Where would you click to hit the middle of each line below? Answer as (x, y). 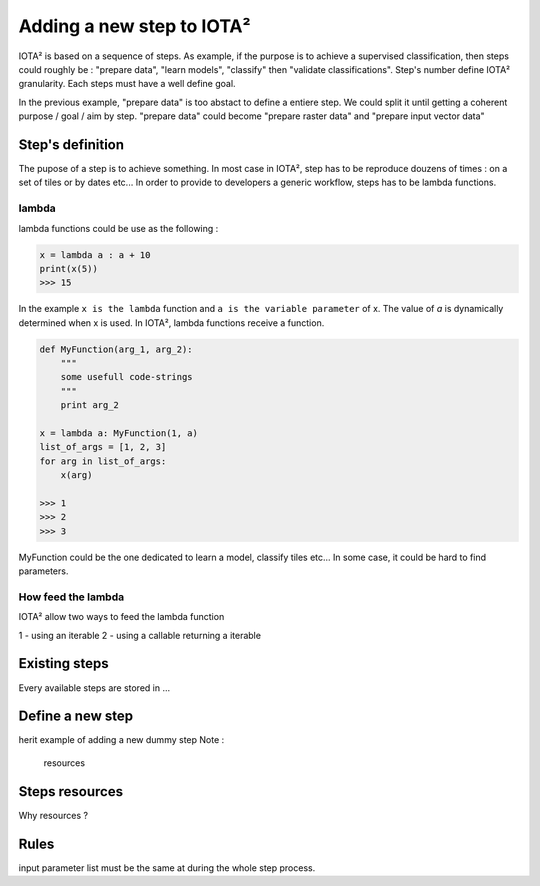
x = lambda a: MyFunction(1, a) (119, 433)
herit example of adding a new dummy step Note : (121, 740)
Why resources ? (53, 815)
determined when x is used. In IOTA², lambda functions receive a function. (171, 322)
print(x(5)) (69, 268)
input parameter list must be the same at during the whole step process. (167, 867)
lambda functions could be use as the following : (118, 228)
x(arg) (76, 475)
